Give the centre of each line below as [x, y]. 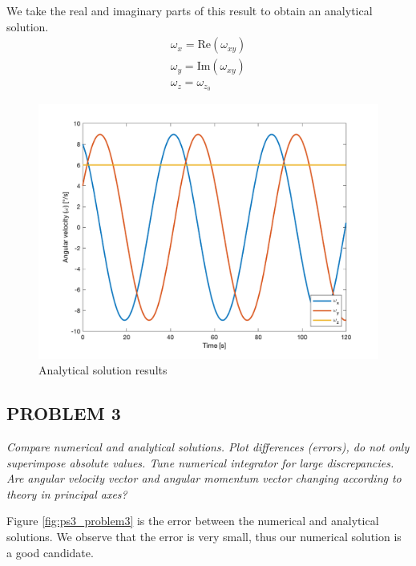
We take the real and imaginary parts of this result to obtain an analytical [190, 10]
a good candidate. [50, 552]
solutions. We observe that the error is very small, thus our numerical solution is [204, 537]
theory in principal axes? [67, 493]
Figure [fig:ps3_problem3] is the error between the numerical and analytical [193, 521]
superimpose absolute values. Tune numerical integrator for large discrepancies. [200, 462]
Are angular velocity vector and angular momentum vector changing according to [204, 478]
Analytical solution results [103, 370]
